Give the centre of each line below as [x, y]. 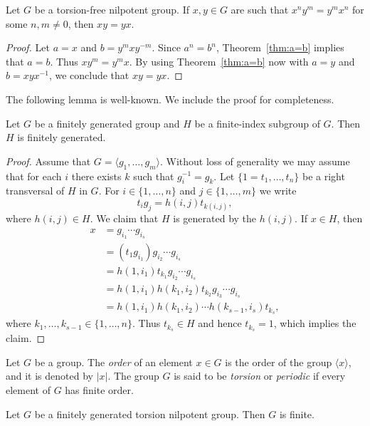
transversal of [35, 191]
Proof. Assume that [48, 161]
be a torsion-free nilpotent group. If [112, 9]
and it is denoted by [49, 376]
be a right [323, 176]
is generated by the [215, 218]
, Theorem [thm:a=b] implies [280, 47]
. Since [166, 47]
